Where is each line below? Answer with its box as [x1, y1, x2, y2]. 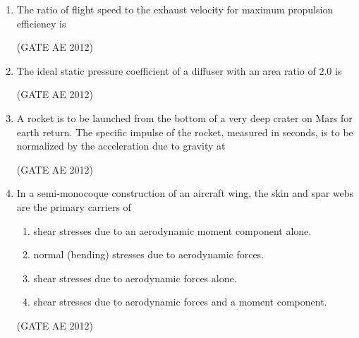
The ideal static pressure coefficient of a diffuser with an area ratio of [16, 63, 316, 78]
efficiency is [16, 16, 66, 30]
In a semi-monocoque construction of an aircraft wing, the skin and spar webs [16, 186, 354, 200]
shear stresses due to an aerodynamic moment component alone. [33, 223, 312, 238]
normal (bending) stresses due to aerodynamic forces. [33, 247, 264, 262]
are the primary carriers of [16, 199, 131, 214]
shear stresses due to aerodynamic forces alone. [33, 270, 237, 285]
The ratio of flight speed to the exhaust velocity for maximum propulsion [16, 2, 334, 16]
